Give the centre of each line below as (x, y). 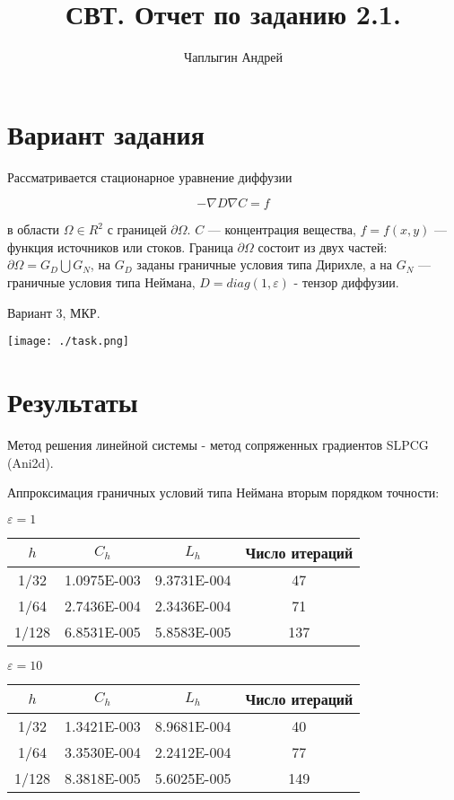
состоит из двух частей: (323, 246)
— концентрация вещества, (282, 229)
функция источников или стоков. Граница (120, 246)
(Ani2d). (31, 462)
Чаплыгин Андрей (233, 57)
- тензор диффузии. (346, 282)
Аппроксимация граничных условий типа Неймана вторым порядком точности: (223, 492)
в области (34, 229)
